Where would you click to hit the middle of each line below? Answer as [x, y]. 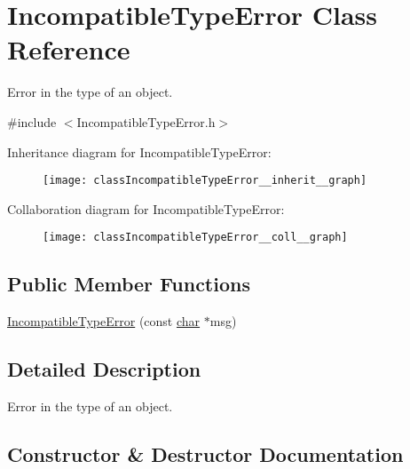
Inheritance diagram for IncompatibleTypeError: [139, 151]
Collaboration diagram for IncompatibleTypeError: [146, 208]
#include [32, 121]
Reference [69, 49]
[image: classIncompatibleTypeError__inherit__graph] [205, 181]
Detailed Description [104, 369]
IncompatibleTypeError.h [146, 121]
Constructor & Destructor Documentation [205, 453]
